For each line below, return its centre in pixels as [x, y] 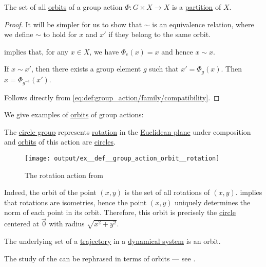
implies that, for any [36, 51]
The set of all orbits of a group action [63, 7]
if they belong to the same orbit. [160, 34]
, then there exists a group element [86, 69]
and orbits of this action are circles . [60, 142]
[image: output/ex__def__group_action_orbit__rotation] [122, 158]
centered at [22, 224]
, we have [104, 51]
